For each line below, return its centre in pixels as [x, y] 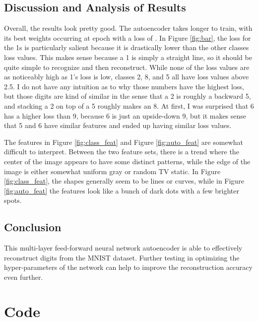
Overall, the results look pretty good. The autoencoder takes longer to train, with [128, 28]
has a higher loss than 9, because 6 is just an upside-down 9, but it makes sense [125, 115]
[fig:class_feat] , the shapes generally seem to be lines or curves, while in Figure [124, 181]
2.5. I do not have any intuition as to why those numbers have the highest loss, [124, 86]
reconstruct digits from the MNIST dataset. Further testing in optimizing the [122, 257]
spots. [13, 200]
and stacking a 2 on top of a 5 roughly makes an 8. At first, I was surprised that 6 [129, 105]
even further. [24, 277]
